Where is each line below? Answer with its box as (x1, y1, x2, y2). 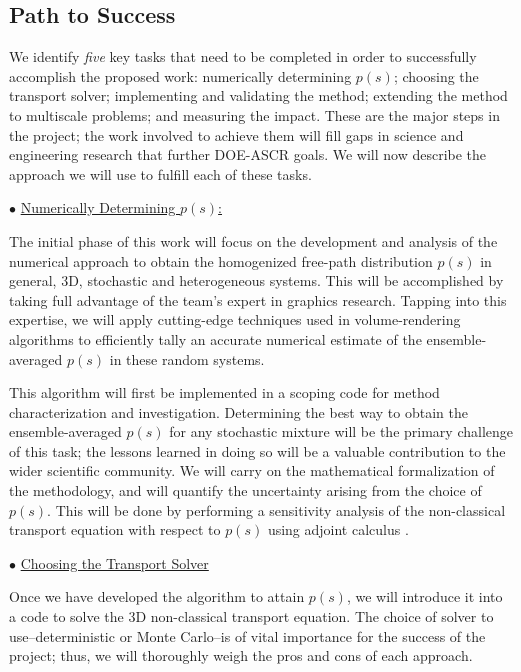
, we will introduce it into (346, 586, 503, 607)
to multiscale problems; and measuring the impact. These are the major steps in (9, 104, 500, 125)
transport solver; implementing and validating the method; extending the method (9, 85, 508, 106)
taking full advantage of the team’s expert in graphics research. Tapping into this (9, 289, 507, 310)
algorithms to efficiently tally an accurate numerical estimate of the (9, 328, 422, 349)
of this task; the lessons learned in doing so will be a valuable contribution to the (9, 440, 506, 461)
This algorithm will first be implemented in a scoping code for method (9, 382, 440, 403)
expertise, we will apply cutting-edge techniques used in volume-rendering (9, 309, 461, 330)
